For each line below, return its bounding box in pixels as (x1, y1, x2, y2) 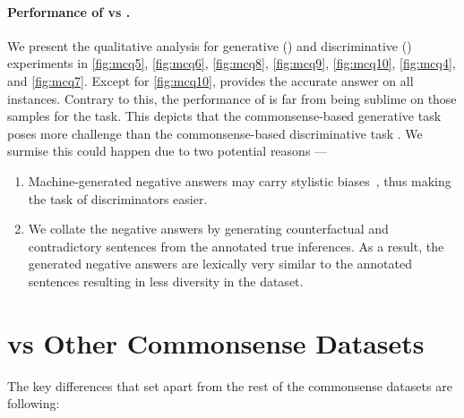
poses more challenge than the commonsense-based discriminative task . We (7, 124, 423, 142)
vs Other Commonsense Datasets (7, 324, 425, 361)
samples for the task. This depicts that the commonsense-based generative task (7, 107, 442, 125)
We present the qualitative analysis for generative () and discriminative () (7, 36, 412, 55)
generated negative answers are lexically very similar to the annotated (28, 254, 412, 273)
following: (7, 394, 60, 413)
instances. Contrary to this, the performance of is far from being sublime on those (7, 89, 457, 107)
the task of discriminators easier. (28, 189, 208, 208)
